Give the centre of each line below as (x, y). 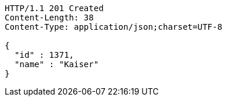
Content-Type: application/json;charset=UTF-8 (113, 27)
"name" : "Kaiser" (57, 64)
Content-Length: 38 (49, 18)
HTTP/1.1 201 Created (54, 8)
